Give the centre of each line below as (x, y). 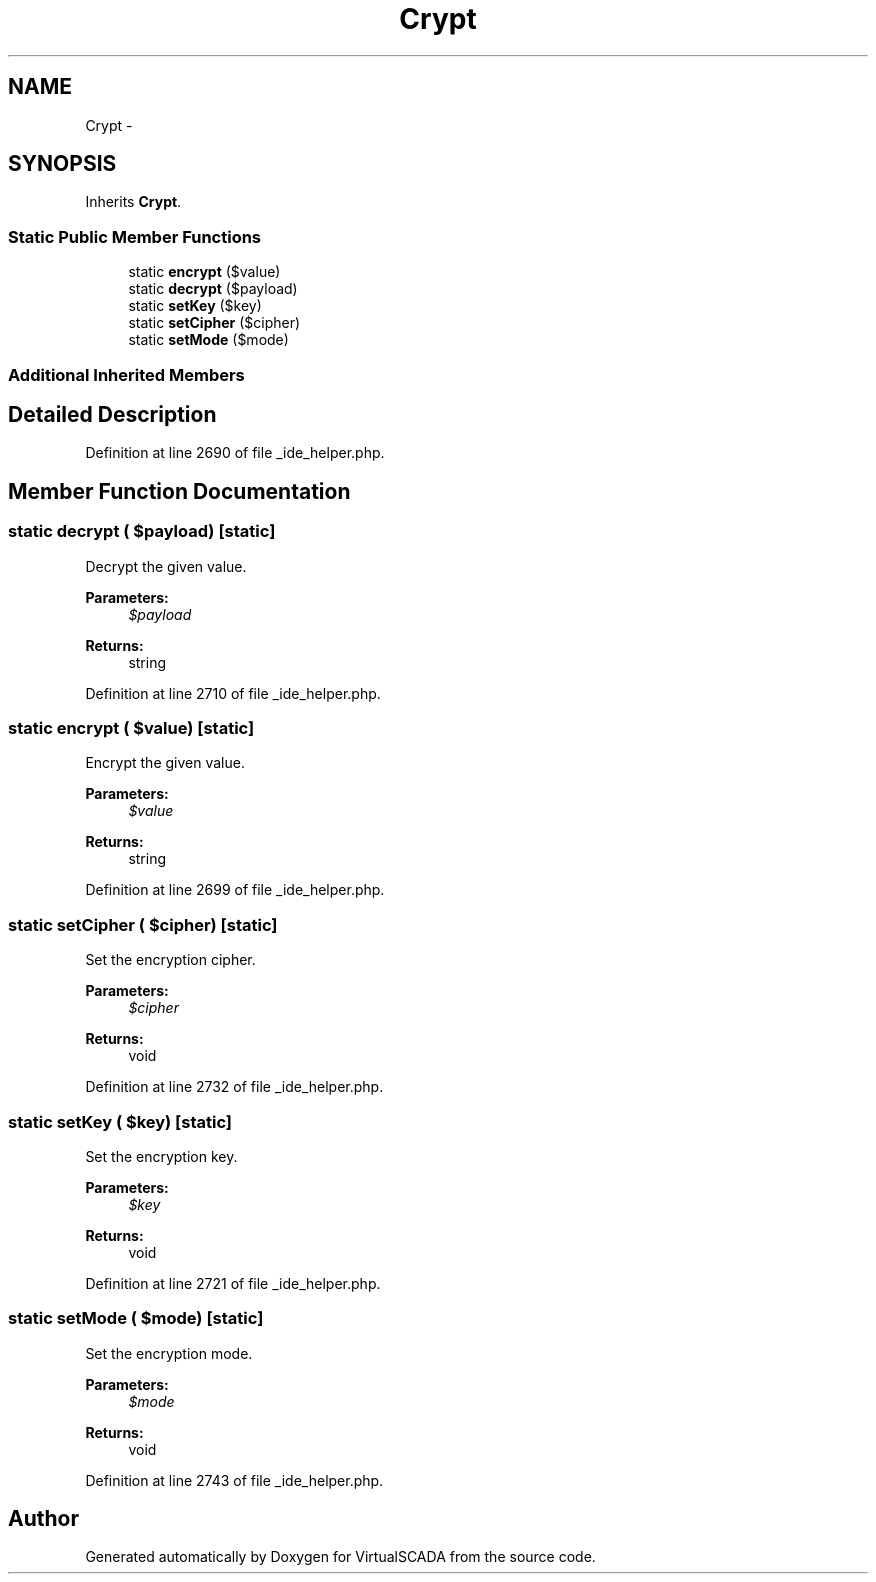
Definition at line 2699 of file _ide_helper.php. (235, 890)
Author (43, 1519)
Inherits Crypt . (133, 202)
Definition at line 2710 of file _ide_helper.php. (233, 693)
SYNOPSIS (62, 164)
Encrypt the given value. (165, 763)
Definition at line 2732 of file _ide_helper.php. (234, 1087)
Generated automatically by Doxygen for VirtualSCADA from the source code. (340, 1557)
